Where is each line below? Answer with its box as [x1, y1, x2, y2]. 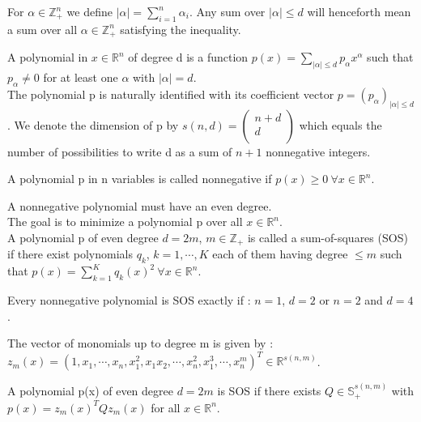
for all [151, 399, 181, 416]
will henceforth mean [307, 3, 411, 19]
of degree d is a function [128, 49, 249, 66]
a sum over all [7, 20, 78, 37]
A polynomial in [7, 49, 88, 66]
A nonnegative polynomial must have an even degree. [7, 197, 272, 214]
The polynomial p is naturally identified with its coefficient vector [7, 85, 334, 102]
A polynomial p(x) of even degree [7, 382, 173, 399]
